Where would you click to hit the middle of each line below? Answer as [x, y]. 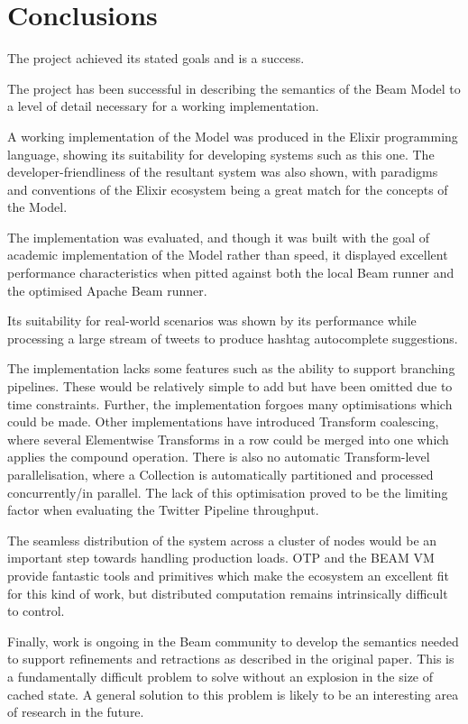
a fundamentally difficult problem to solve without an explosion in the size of [220, 676]
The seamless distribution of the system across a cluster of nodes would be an [222, 540]
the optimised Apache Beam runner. [107, 290]
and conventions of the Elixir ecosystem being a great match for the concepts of [228, 189]
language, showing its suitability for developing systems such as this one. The [221, 154]
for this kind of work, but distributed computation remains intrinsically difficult [228, 593]
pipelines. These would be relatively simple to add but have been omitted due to [230, 386]
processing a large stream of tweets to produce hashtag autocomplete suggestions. [233, 338]
